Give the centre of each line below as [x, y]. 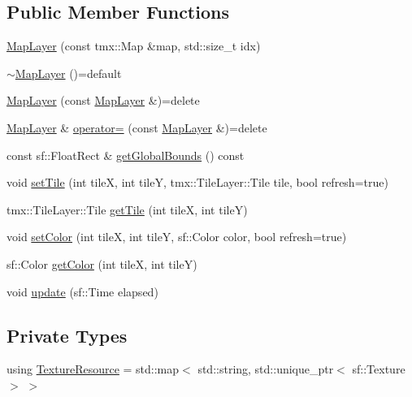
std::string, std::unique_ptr [266, 369]
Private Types [67, 335]
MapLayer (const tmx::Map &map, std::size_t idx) [134, 46]
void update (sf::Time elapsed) [82, 291]
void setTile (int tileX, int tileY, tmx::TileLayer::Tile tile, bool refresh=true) [197, 182]
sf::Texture [379, 369]
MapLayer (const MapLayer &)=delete [103, 100]
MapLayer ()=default [68, 73]
